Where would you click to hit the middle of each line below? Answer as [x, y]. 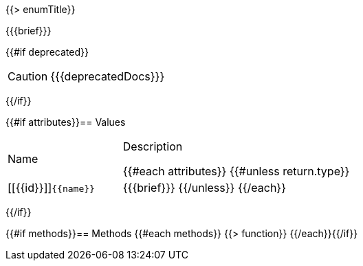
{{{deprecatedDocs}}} [108, 76]
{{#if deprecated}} [47, 52]
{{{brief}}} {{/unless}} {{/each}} [204, 188]
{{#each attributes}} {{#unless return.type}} [236, 171]
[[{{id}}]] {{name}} [51, 188]
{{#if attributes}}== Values [66, 122]
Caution [28, 76]
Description [153, 146]
